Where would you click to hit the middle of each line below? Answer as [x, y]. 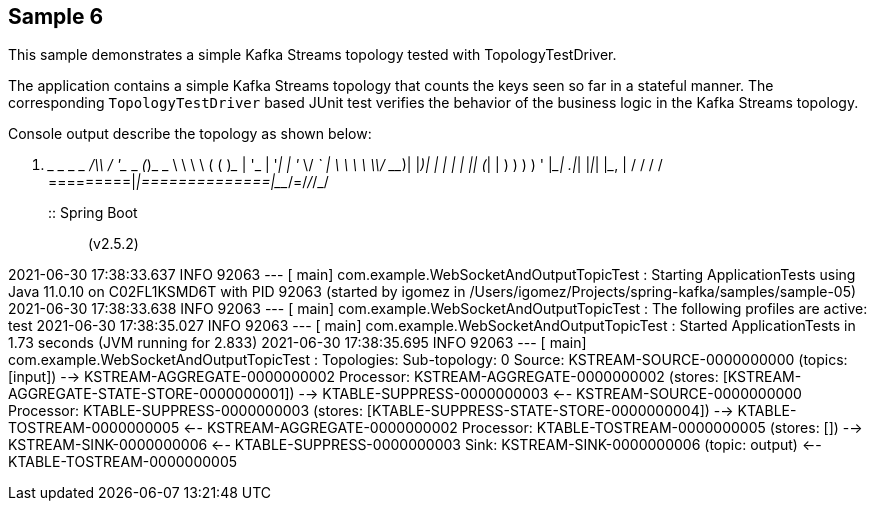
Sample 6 [56, 16]
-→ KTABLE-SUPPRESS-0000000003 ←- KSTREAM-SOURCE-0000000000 [550, 394]
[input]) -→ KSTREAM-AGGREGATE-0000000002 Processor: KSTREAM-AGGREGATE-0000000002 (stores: [363, 377]
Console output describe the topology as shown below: [190, 134]
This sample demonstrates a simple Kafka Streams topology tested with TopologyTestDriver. [312, 55]
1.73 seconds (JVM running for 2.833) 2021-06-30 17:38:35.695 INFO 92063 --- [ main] [297, 343]
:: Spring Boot [93, 213]
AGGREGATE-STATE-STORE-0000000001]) [151, 394]
